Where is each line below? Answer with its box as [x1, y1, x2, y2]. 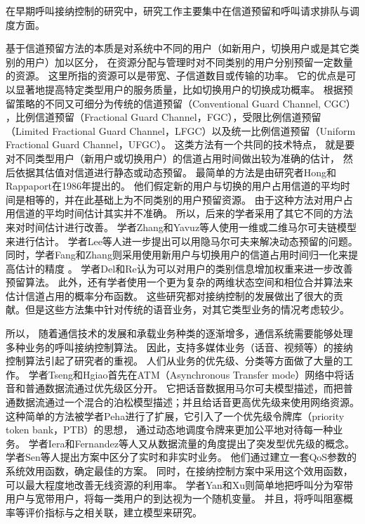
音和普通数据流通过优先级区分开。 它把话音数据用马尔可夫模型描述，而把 [6, 381, 343, 395]
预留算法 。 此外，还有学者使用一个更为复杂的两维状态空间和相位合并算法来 [6, 275, 353, 289]
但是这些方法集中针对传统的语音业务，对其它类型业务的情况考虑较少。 [25, 302, 350, 317]
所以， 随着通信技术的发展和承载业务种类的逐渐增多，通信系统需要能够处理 [6, 326, 353, 341]
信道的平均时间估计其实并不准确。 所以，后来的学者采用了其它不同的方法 [15, 206, 353, 221]
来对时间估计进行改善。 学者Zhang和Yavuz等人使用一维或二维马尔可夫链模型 [6, 219, 357, 234]
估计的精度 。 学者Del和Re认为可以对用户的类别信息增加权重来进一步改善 [15, 261, 353, 275]
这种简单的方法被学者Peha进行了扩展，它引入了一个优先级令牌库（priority [6, 408, 345, 423]
